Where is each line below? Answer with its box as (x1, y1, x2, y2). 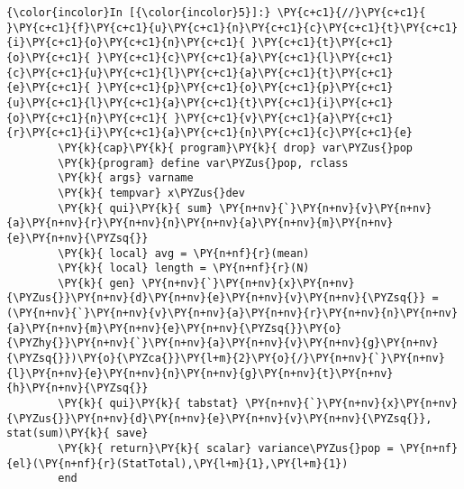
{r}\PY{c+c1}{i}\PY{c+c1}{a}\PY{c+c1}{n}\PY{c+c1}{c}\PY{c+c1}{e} (6, 126, 414, 140)
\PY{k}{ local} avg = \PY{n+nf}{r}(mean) (58, 246, 310, 260)
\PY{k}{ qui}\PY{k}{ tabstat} (58, 397, 239, 411)
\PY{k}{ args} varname (58, 171, 194, 185)
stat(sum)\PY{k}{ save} (6, 427, 149, 440)
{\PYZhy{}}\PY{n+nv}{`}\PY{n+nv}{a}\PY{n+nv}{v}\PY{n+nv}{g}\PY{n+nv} (6, 337, 439, 350)
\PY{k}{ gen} (58, 276, 136, 290)
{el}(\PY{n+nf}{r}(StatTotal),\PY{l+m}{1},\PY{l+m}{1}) (6, 457, 349, 470)
